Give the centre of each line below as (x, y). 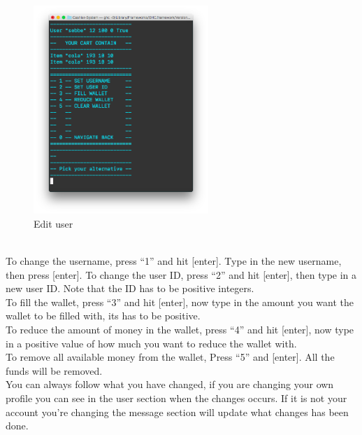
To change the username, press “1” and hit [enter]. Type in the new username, (174, 261)
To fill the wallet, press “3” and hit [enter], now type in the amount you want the (180, 302)
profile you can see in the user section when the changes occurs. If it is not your (176, 398)
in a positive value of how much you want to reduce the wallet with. (151, 343)
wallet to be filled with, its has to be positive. (103, 316)
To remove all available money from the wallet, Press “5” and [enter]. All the (170, 357)
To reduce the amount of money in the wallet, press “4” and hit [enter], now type (180, 330)
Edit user (53, 223)
